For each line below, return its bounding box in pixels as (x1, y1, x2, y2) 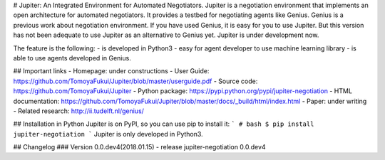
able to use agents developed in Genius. (13, 53, 131, 62)
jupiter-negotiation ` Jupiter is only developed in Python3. (13, 129, 203, 138)
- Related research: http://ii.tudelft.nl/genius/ (13, 107, 144, 115)
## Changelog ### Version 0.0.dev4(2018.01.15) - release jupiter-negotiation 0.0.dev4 (13, 143, 267, 151)
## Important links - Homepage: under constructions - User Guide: (13, 67, 210, 75)
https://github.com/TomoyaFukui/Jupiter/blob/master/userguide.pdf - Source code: (13, 77, 258, 85)
